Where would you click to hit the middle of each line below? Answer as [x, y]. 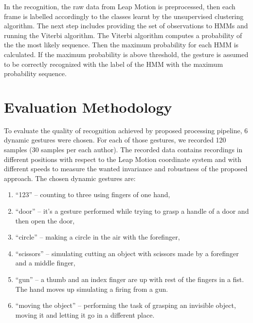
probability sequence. [35, 73]
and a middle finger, [45, 263]
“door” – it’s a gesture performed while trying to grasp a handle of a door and [132, 211]
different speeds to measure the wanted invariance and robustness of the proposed [126, 169]
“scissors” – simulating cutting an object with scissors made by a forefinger [127, 253]
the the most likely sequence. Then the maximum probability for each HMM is [121, 45]
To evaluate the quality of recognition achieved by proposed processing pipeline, [123, 130]
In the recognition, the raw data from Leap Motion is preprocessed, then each [120, 6]
